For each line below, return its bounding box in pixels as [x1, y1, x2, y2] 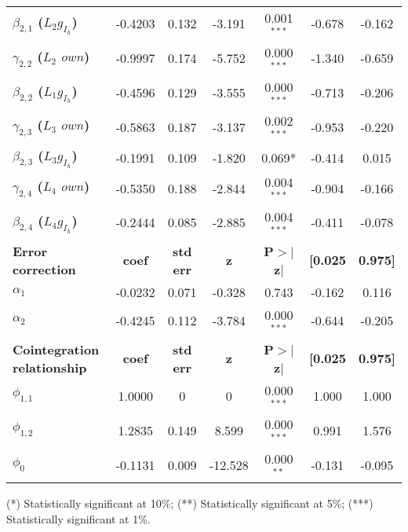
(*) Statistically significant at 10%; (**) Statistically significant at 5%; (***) [6, 494, 373, 511]
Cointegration [13, 339, 100, 358]
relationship [13, 358, 87, 376]
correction [13, 259, 76, 278]
